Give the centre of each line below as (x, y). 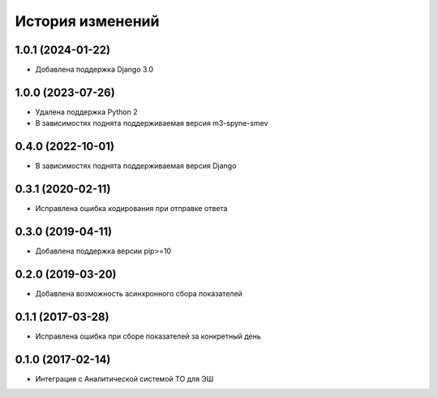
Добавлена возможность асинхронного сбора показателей (139, 293)
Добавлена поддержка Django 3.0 (94, 70)
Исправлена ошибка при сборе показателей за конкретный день (148, 336)
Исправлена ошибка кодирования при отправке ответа (131, 209)
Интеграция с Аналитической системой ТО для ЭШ (125, 378)
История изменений (87, 21)
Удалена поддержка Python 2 (86, 112)
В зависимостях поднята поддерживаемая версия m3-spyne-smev (152, 123)
